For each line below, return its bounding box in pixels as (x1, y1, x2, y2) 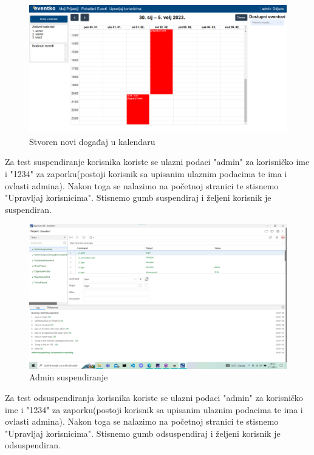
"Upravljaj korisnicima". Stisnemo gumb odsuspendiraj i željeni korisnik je (5, 426, 281, 439)
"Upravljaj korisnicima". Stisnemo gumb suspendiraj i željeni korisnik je (5, 191, 271, 204)
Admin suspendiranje (29, 371, 108, 383)
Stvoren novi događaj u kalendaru (29, 135, 155, 147)
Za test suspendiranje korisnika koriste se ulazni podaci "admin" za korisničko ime (5, 155, 310, 168)
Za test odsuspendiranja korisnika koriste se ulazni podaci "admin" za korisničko (5, 391, 303, 404)
